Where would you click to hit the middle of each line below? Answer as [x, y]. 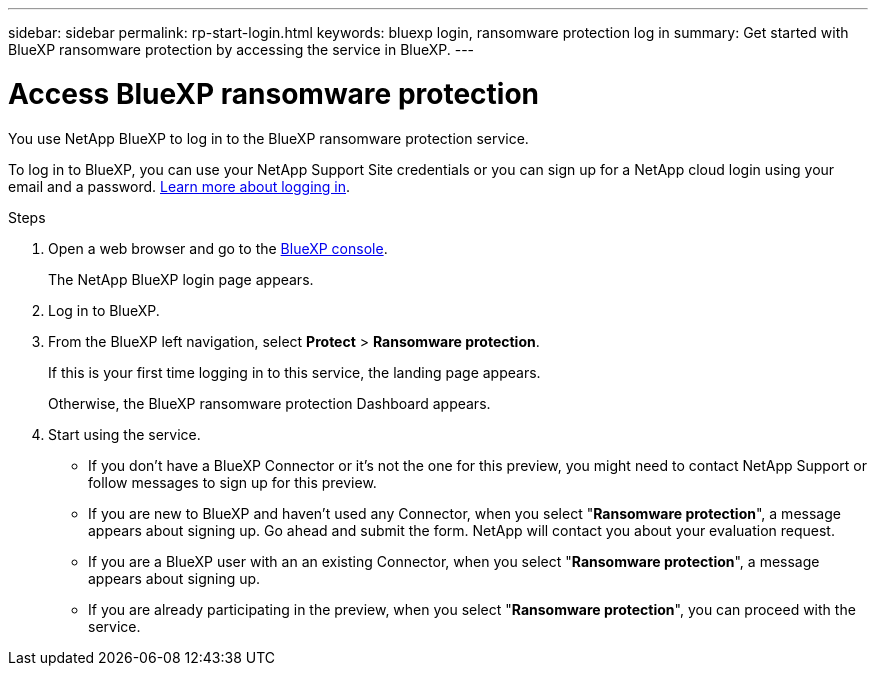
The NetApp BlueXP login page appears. [181, 279]
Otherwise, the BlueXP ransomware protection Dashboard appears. [269, 403]
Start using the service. [124, 434]
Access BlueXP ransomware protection [274, 93]
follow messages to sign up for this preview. [232, 482]
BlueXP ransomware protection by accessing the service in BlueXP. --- [241, 49]
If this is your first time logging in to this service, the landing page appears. [294, 372]
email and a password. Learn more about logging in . [179, 186]
